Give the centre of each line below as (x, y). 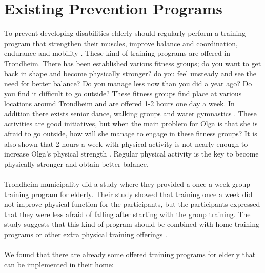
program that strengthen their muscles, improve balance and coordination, (121, 43)
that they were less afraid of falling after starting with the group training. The (127, 214)
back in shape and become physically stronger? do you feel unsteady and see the (130, 73)
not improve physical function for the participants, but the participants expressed (132, 204)
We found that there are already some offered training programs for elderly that (130, 254)
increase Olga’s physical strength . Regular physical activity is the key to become (131, 154)
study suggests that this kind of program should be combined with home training (132, 224)
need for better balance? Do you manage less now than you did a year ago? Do (128, 83)
